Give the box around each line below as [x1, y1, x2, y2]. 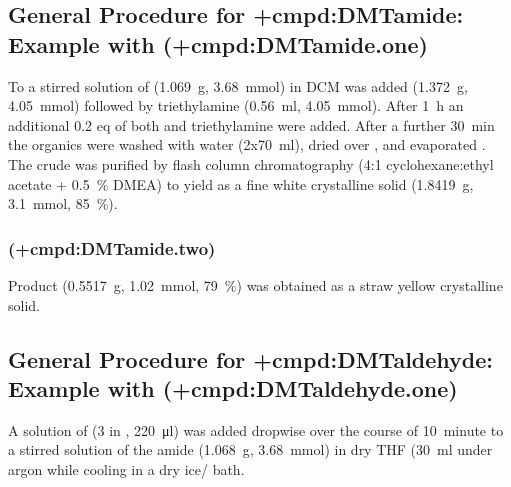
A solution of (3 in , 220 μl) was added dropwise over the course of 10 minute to [8, 419, 504, 440]
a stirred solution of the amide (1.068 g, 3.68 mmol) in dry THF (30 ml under [8, 439, 493, 460]
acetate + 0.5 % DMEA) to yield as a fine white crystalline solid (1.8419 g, [8, 173, 474, 194]
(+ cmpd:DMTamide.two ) [8, 235, 216, 260]
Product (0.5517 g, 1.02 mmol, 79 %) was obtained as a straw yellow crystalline [8, 274, 503, 295]
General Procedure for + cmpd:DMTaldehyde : [8, 343, 494, 374]
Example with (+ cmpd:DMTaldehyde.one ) [8, 372, 458, 403]
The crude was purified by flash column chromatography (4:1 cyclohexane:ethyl [8, 153, 494, 174]
